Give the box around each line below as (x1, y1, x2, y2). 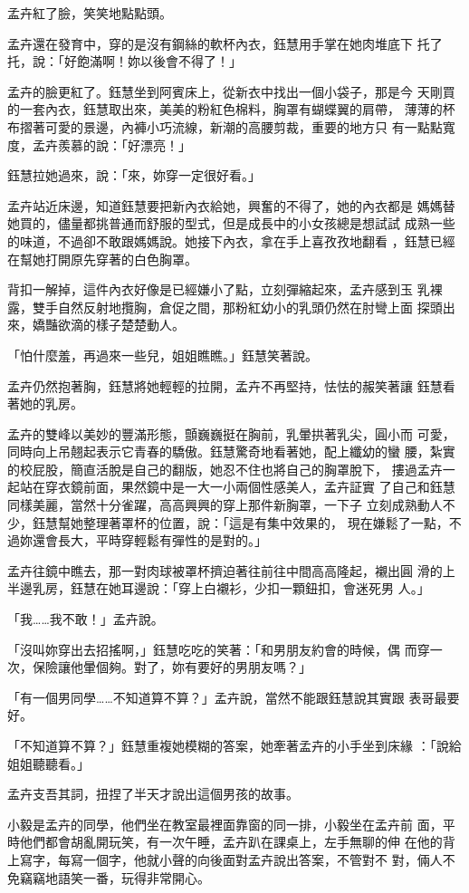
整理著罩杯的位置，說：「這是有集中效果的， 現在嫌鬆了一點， (82, 513, 449, 532)
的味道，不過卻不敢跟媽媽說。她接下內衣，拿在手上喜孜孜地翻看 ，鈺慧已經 (7, 231, 455, 250)
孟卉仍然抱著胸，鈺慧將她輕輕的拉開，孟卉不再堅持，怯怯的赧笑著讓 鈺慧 (7, 376, 443, 395)
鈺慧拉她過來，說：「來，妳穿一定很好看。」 (7, 166, 261, 185)
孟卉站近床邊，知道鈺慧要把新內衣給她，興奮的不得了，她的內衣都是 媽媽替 (7, 196, 455, 215)
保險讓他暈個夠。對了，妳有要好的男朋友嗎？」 (32, 658, 311, 677)
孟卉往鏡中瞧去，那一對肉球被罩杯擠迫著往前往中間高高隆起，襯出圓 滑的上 (7, 561, 455, 580)
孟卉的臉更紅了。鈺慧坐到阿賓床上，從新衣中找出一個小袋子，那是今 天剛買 (7, 82, 455, 101)
